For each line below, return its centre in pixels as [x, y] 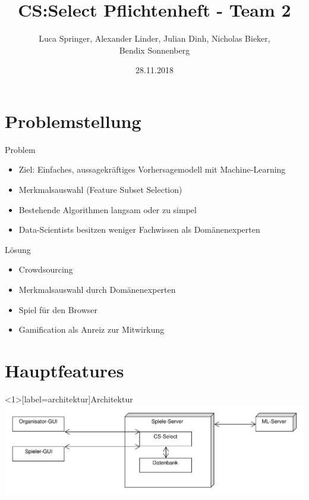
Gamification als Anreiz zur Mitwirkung [92, 329]
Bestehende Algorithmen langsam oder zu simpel [108, 209]
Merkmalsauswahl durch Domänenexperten [97, 289]
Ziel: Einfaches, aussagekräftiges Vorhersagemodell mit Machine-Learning [152, 169]
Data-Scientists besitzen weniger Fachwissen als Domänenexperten [139, 229]
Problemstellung [73, 121]
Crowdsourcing [46, 269]
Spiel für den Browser [58, 309]
